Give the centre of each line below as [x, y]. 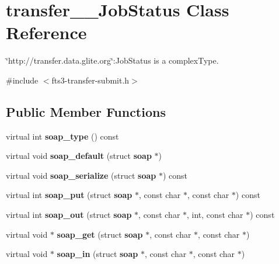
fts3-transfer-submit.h [90, 80]
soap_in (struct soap [97, 254]
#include [22, 80]
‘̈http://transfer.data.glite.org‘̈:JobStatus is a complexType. [112, 60]
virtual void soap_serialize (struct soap [81, 175]
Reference [46, 32]
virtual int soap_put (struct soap [69, 195]
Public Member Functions [86, 111]
